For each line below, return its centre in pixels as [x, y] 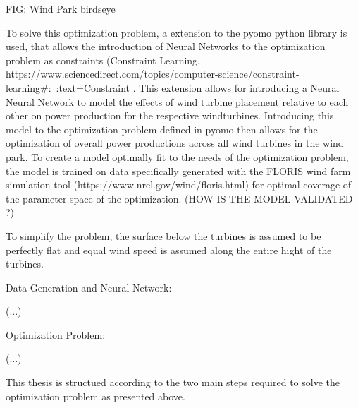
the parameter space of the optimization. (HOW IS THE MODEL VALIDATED [179, 198]
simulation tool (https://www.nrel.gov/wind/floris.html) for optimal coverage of [179, 185]
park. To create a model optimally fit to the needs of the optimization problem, [177, 156]
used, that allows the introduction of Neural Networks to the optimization [166, 46]
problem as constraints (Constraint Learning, [103, 60]
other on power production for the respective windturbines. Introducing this [170, 115]
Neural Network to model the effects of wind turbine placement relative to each [177, 101]
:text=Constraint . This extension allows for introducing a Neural [198, 87]
